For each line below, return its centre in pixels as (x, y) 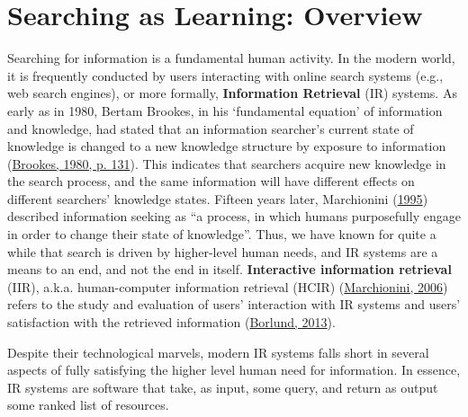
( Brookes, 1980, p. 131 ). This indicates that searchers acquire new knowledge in (227, 163)
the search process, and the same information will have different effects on (211, 181)
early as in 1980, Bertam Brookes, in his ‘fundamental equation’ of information (225, 110)
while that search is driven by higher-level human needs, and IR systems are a (223, 251)
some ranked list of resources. (88, 405)
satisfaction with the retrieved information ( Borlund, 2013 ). (171, 322)
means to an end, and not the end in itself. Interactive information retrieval (229, 269)
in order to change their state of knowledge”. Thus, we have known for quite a (222, 234)
